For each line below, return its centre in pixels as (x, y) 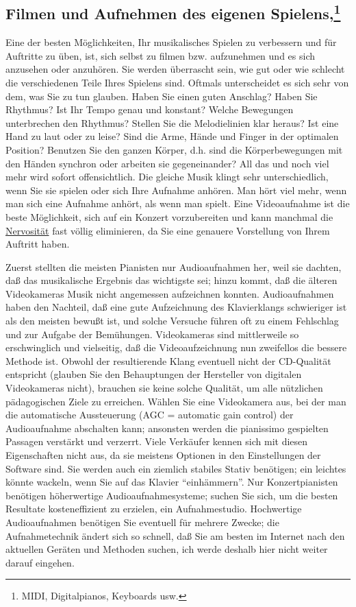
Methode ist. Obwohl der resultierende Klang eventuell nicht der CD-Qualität (168, 360)
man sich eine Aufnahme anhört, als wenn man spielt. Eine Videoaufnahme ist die (178, 203)
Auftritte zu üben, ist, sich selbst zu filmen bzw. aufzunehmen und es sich (160, 55)
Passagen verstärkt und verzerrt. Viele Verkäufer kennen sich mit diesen (157, 441)
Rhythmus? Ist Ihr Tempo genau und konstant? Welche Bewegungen (150, 109)
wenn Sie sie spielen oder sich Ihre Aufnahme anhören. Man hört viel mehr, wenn (176, 190)
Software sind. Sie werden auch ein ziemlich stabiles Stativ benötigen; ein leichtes (176, 468)
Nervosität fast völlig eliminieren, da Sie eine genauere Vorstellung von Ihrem (168, 230)
